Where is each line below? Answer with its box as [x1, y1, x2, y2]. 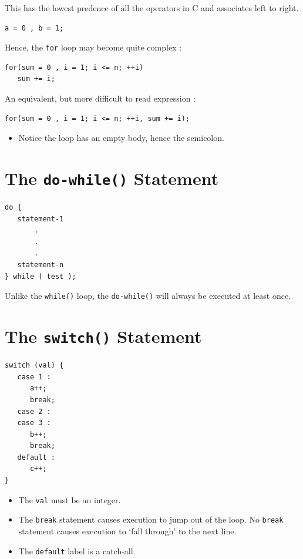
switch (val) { [5, 361, 64, 370]
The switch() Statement [5, 324, 202, 348]
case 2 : [17, 407, 51, 416]
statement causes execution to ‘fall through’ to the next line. [18, 524, 237, 537]
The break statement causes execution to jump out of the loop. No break [18, 513, 284, 526]
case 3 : [17, 419, 51, 427]
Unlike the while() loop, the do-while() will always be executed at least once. [5, 289, 291, 302]
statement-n [17, 261, 64, 270]
